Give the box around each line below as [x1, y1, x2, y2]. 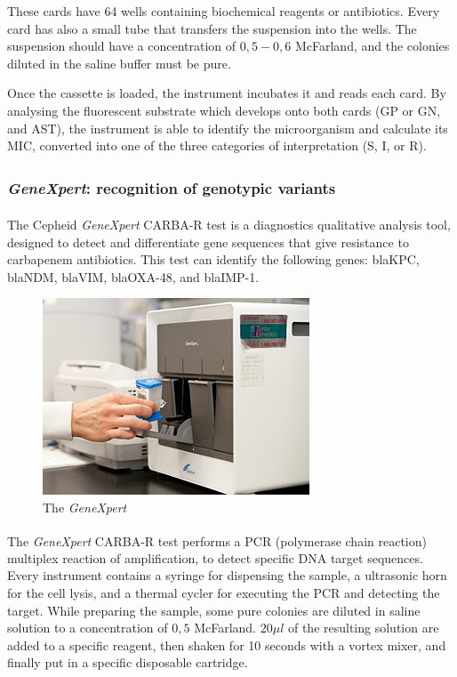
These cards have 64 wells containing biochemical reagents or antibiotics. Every [7, 2, 440, 20]
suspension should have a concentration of [7, 36, 237, 55]
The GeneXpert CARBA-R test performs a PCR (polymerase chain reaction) [7, 531, 427, 550]
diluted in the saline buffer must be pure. [7, 53, 231, 72]
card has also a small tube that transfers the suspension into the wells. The [7, 19, 417, 37]
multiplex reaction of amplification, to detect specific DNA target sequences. [7, 548, 423, 567]
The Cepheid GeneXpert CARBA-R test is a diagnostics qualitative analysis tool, [7, 215, 451, 234]
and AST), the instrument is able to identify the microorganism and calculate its [7, 118, 448, 137]
